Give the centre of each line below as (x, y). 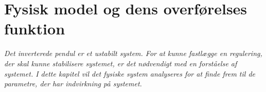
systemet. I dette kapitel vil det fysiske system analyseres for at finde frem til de (130, 73)
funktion (35, 29)
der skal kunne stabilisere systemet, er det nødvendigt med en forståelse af (121, 63)
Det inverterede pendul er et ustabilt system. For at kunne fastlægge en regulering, (133, 53)
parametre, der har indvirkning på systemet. (73, 84)
